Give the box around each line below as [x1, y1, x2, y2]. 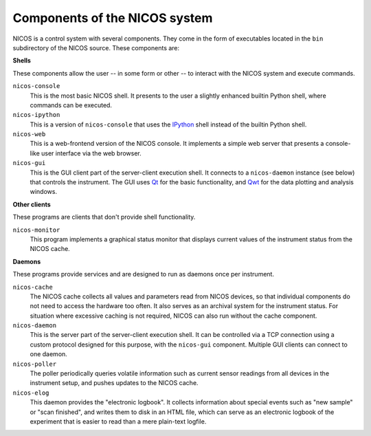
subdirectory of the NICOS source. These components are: [12, 43, 180, 52]
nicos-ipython [12, 111, 60, 119]
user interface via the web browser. [41, 149, 142, 157]
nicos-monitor [12, 226, 60, 234]
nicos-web [12, 131, 46, 138]
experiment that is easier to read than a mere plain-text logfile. [30, 417, 207, 426]
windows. [30, 188, 58, 196]
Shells [12, 56, 31, 65]
